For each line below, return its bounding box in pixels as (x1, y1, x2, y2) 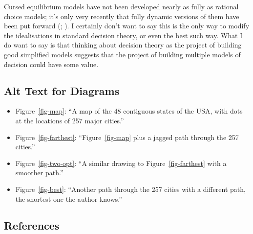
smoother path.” (15, 167, 63, 178)
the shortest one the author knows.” (15, 193, 122, 204)
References (4, 217, 60, 233)
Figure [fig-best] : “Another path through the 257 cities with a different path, (15, 184, 246, 194)
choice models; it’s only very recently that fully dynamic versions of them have (4, 11, 239, 21)
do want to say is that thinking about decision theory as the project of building (4, 40, 242, 50)
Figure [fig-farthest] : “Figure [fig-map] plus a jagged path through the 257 (15, 132, 239, 142)
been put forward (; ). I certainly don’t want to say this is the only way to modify (4, 21, 250, 31)
